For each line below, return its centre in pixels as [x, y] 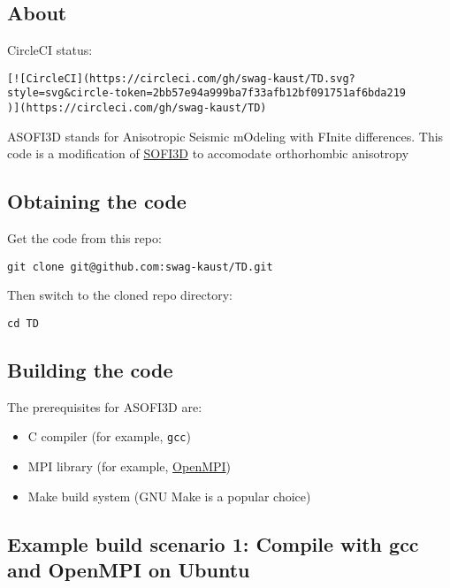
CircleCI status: [50, 50]
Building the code [90, 370]
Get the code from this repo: [84, 238]
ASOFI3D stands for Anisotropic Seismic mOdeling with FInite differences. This [225, 136]
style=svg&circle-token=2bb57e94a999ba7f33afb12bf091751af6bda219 [207, 93]
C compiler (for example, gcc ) [109, 436]
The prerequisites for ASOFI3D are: [105, 406]
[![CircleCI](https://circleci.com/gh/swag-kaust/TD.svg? [181, 78]
